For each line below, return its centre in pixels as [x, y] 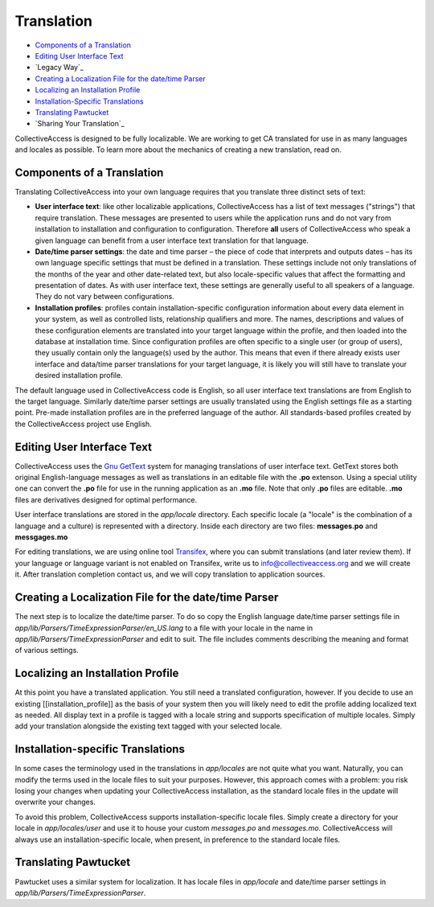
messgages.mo [41, 537]
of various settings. [47, 650]
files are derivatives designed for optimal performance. [106, 499]
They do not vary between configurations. [104, 297]
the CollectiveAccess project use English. [83, 424]
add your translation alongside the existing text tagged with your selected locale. [149, 726]
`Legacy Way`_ [59, 68]
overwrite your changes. [55, 802]
